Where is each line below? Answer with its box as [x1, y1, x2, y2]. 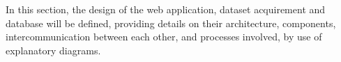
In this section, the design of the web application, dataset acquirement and [6, 2, 326, 16]
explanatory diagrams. [6, 42, 101, 57]
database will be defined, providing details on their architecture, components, [6, 15, 336, 30]
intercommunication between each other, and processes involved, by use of [6, 29, 322, 44]
